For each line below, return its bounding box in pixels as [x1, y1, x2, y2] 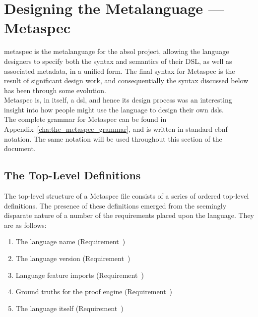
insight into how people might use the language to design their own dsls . [4, 104, 224, 114]
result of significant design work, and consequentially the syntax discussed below [4, 75, 249, 86]
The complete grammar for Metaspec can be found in [4, 114, 167, 124]
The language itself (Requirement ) [15, 303, 124, 313]
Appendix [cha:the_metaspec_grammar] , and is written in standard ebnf [4, 124, 228, 134]
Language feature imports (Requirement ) [15, 269, 144, 280]
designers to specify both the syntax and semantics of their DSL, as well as [4, 55, 232, 66]
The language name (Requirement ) [15, 236, 126, 247]
